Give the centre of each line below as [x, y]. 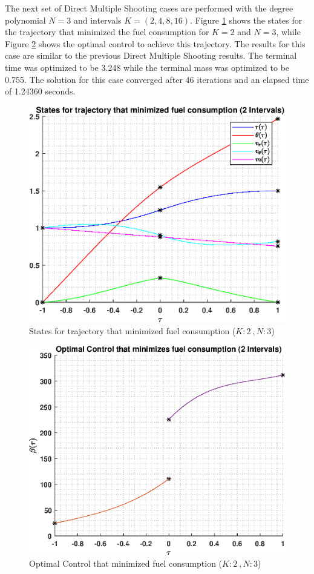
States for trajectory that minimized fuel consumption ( [132, 330]
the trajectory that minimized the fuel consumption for [107, 32]
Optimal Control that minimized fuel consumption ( [126, 563]
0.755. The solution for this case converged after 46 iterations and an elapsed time [157, 79]
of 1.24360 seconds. [40, 91]
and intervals [97, 20]
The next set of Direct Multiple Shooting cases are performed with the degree [149, 8]
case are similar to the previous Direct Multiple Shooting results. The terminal [151, 55]
